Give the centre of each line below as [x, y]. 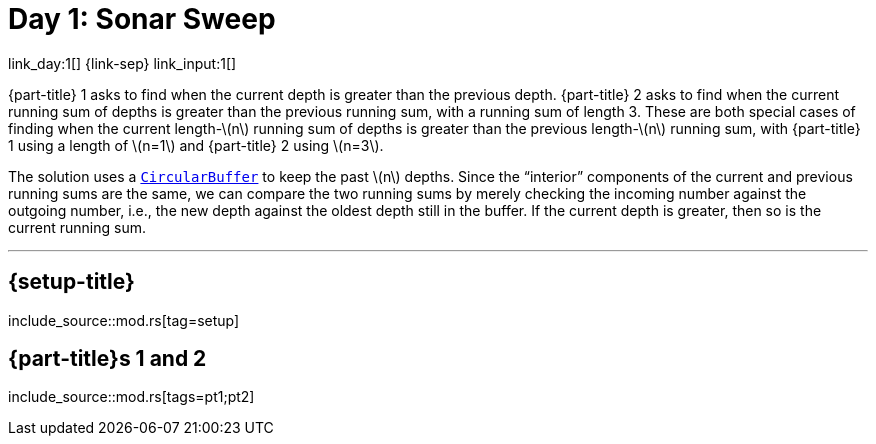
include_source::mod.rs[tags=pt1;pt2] [131, 397]
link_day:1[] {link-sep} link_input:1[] [122, 63]
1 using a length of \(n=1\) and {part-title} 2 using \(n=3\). [196, 145]
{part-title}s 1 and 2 [107, 359]
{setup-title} [71, 282]
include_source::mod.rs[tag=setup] [124, 320]
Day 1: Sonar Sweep [142, 19]
